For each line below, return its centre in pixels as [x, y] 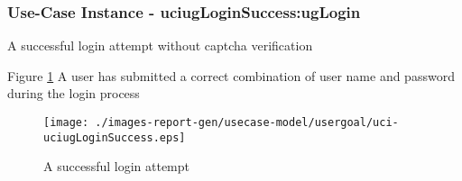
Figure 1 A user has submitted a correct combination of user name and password [231, 75]
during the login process [74, 93]
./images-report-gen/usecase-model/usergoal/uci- [247, 122]
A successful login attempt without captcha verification [160, 45]
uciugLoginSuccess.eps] [115, 137]
